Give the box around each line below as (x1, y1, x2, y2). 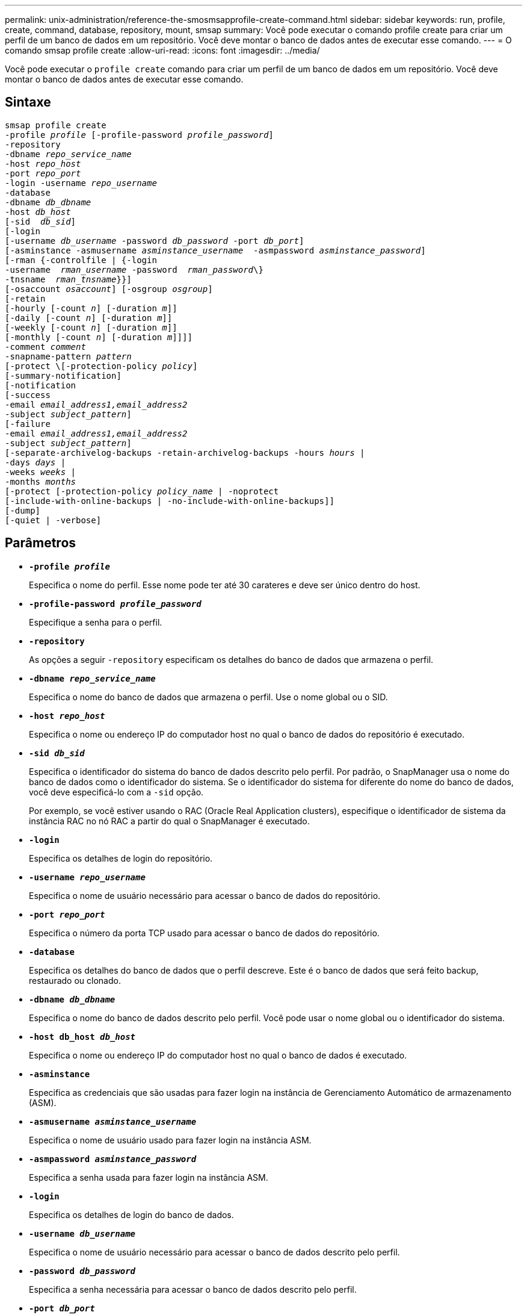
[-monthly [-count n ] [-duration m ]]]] (5, 332, 193, 342)
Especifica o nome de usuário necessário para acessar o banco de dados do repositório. (29, 890, 381, 901)
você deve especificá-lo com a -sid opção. (29, 786, 204, 797)
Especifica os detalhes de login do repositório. (29, 853, 213, 863)
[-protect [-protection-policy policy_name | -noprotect (5, 486, 279, 496)
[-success (5, 390, 51, 400)
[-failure (5, 418, 51, 429)
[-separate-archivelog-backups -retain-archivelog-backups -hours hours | (5, 447, 365, 458)
